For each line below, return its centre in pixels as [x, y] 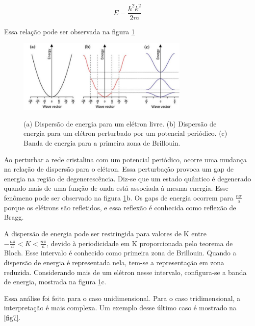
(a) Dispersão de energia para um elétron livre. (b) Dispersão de [120, 123]
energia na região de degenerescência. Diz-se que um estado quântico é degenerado [127, 178]
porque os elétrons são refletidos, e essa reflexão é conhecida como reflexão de [120, 207]
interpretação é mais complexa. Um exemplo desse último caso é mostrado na [120, 308]
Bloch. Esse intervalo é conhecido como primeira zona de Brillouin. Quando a [120, 253]
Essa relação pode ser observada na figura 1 [70, 31]
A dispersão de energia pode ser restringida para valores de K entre [105, 233]
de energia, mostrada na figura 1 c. [55, 282]
